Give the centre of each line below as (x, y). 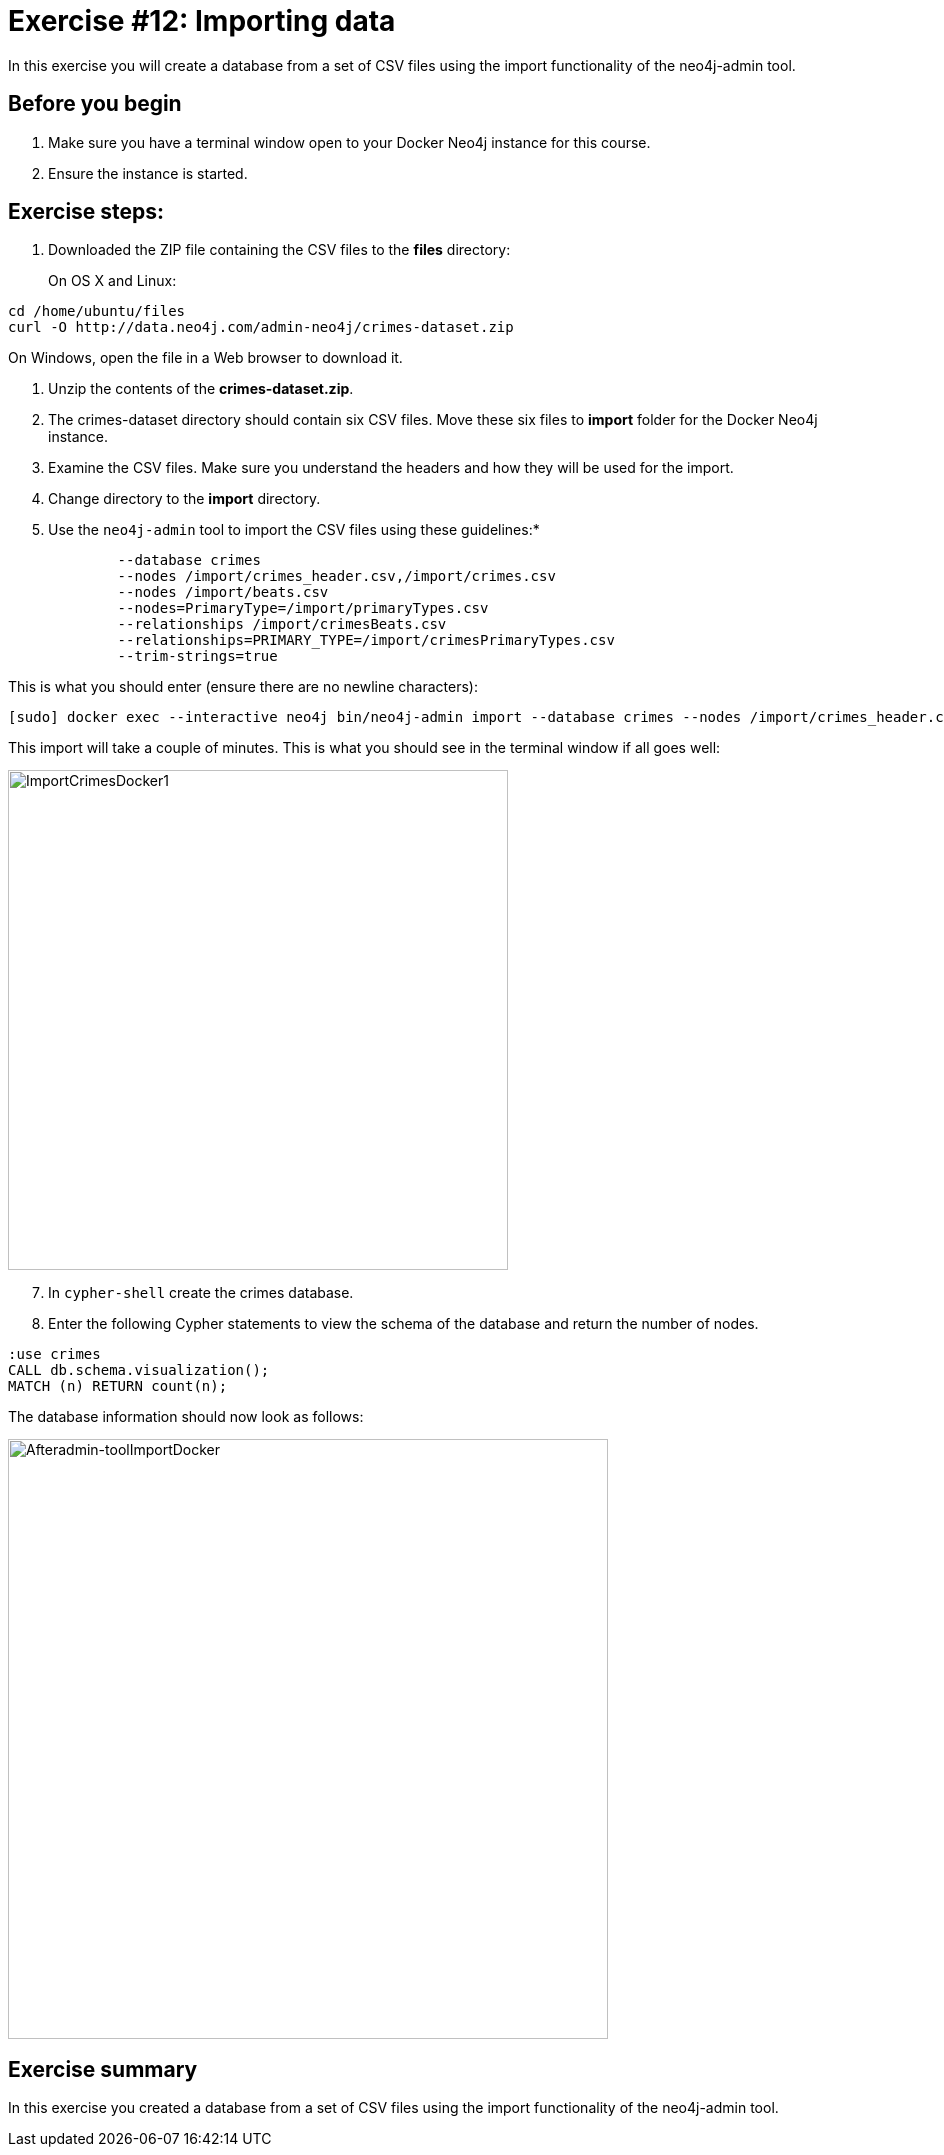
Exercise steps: (86, 212)
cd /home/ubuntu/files (97, 311)
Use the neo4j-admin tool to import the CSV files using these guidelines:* (294, 530)
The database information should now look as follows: (186, 1417)
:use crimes (54, 1354)
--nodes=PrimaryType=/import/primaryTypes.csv (303, 608)
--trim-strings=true (197, 656)
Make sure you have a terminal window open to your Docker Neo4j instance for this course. (349, 142)
